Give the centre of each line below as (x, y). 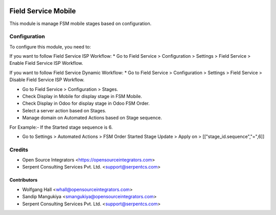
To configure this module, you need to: (50, 46)
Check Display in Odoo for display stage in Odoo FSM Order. (86, 103)
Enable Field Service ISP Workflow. (46, 63)
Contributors (24, 180)
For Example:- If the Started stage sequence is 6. (61, 127)
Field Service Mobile (43, 11)
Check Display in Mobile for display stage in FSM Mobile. (82, 96)
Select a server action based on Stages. (64, 110)
